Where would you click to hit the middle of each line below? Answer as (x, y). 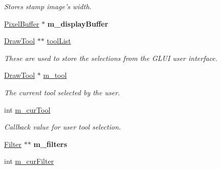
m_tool (55, 75)
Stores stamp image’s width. (48, 6)
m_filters (50, 144)
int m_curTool (27, 109)
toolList (59, 41)
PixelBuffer (22, 23)
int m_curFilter (29, 161)
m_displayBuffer (78, 23)
